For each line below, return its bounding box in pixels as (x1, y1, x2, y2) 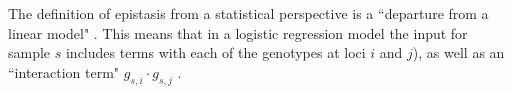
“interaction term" (8, 61, 120, 82)
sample (8, 42, 51, 63)
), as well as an (412, 42, 505, 63)
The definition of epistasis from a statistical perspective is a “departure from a (8, 3, 489, 23)
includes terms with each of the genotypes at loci (65, 42, 366, 63)
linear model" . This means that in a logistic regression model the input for (8, 22, 468, 43)
